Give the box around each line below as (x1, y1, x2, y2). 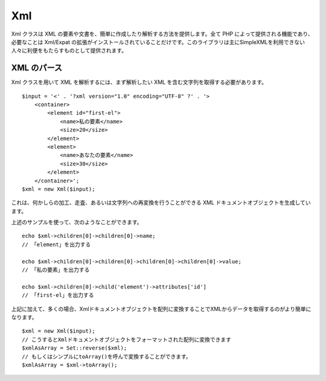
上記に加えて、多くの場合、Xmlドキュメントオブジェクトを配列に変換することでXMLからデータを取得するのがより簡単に (11, 305, 312, 312)
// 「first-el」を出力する (22, 292, 94, 299)
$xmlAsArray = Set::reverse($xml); (22, 345, 127, 351)
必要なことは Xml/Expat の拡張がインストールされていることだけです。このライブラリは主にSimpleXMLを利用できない (11, 38, 305, 45)
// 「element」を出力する (22, 241, 91, 248)
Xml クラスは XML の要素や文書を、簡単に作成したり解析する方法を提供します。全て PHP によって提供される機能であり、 (11, 30, 313, 37)
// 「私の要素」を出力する (22, 266, 90, 274)
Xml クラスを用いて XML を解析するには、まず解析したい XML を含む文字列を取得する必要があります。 (11, 78, 267, 86)
